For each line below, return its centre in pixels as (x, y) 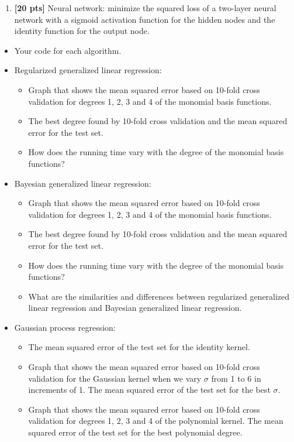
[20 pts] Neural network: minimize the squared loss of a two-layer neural (145, 8)
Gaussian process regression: (65, 327)
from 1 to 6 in (236, 378)
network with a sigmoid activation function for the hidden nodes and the (145, 19)
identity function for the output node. (82, 31)
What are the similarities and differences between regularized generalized (159, 296)
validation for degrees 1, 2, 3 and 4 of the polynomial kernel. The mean (156, 421)
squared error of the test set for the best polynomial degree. (135, 432)
